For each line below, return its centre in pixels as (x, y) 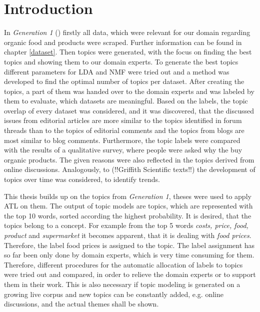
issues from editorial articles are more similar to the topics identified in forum (123, 120)
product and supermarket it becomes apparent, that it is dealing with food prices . (128, 235)
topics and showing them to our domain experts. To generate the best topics (121, 61)
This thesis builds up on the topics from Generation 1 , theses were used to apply (128, 196)
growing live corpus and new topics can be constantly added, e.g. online (114, 294)
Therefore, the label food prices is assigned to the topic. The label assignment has (129, 245)
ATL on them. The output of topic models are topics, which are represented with (128, 206)
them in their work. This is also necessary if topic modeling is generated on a (122, 284)
